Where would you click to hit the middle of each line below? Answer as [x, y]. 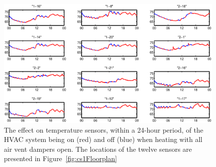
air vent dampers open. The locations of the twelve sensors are [98, 149]
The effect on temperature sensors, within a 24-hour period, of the [104, 129]
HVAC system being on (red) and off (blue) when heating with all [103, 139]
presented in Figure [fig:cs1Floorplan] [61, 158]
